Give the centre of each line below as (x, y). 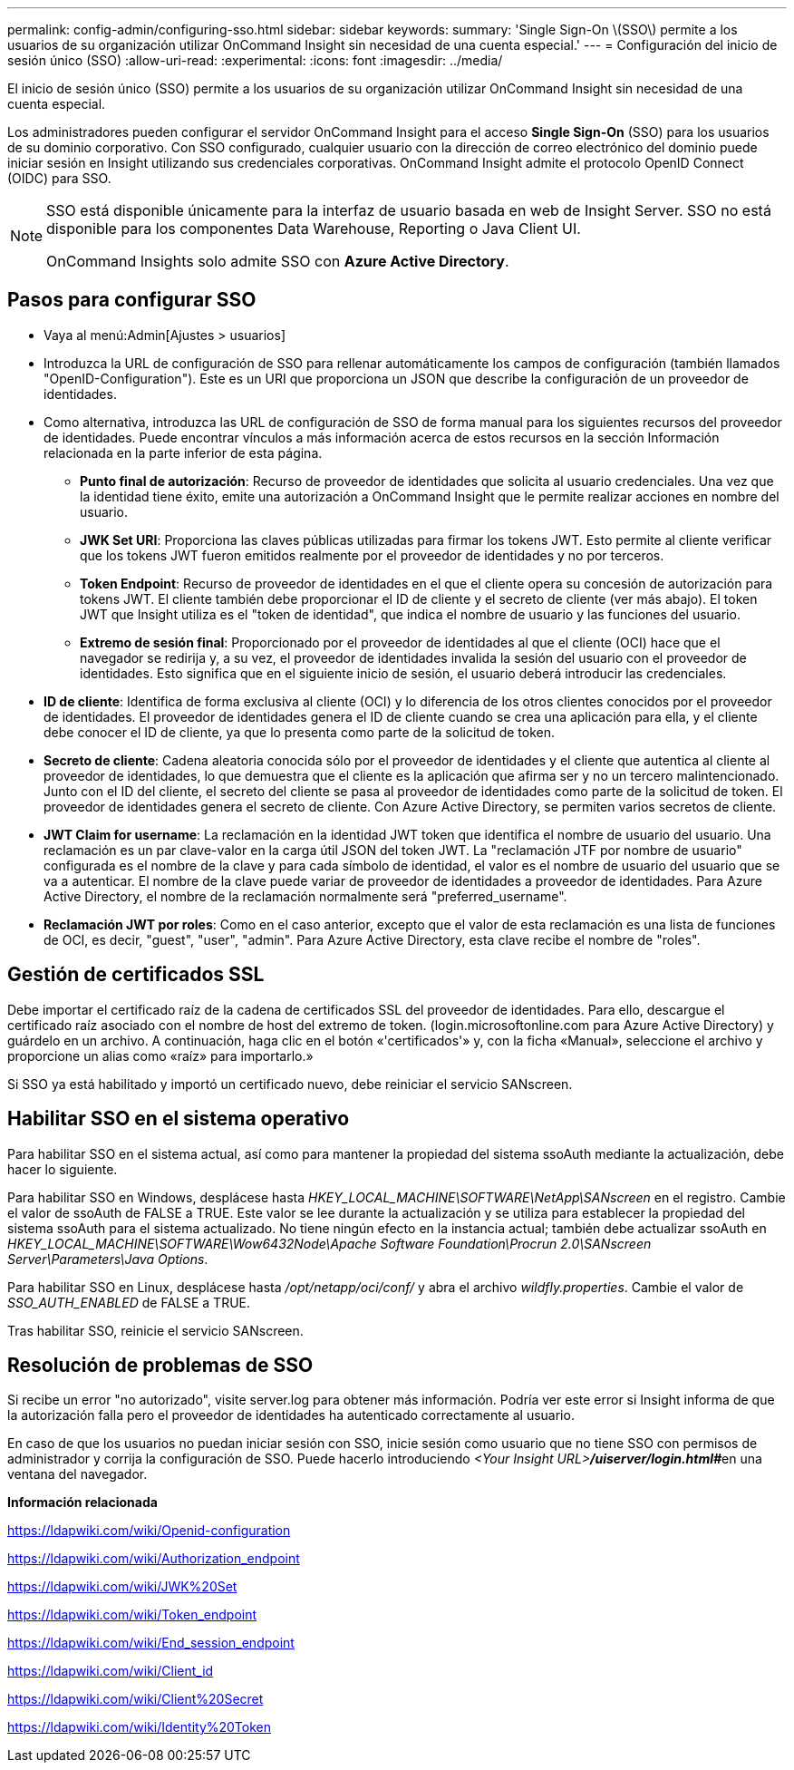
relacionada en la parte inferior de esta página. (183, 452)
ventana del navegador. (77, 1474)
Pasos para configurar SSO (132, 300)
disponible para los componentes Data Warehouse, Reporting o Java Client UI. (314, 229)
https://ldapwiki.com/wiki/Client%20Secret (136, 1699)
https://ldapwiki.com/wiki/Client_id (111, 1671)
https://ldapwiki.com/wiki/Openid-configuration (149, 1531)
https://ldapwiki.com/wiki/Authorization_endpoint (154, 1559)
